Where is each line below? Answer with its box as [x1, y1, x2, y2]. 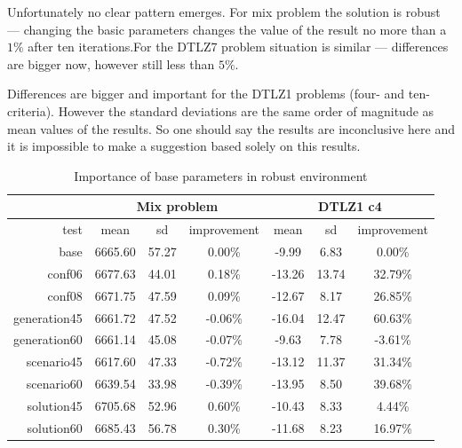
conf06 [47, 263, 83, 282]
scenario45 [26, 352, 83, 371]
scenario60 [26, 374, 83, 393]
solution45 [27, 396, 83, 414]
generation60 [13, 330, 83, 349]
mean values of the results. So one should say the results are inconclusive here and [7, 119, 455, 138]
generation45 [13, 308, 83, 326]
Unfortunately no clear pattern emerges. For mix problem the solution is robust [7, 3, 441, 20]
